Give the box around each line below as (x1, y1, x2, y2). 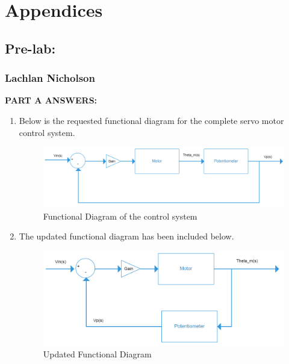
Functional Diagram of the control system (43, 209, 197, 222)
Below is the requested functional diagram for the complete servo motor (19, 114, 284, 126)
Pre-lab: (5, 39, 56, 57)
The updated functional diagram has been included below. (19, 230, 234, 242)
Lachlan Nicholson (5, 70, 95, 85)
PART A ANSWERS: (5, 94, 98, 106)
